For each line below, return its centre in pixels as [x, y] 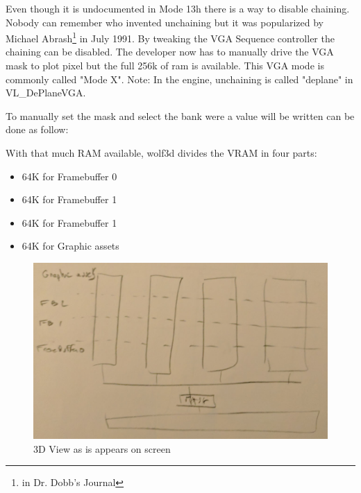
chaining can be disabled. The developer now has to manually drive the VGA [170, 52]
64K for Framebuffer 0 [69, 176]
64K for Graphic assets [70, 246]
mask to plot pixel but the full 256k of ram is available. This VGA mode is [165, 66]
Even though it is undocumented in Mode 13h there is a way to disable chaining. [178, 8]
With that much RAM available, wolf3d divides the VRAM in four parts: [161, 153]
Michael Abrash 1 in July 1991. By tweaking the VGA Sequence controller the [170, 37]
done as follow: [37, 129]
